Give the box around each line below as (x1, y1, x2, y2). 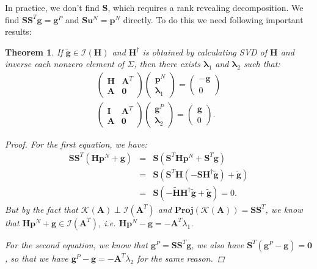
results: (5, 25, 32, 38)
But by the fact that (5, 203, 78, 215)
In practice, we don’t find (5, 1, 100, 13)
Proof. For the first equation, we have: (5, 138, 147, 151)
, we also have (191, 238, 244, 251)
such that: (243, 57, 280, 70)
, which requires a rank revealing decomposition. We (107, 1, 304, 13)
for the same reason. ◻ (137, 251, 225, 264)
